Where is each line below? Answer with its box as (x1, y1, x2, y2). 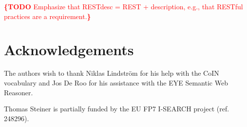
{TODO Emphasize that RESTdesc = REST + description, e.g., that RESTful (4, 1, 243, 11)
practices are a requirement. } (4, 11, 91, 21)
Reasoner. (4, 87, 33, 97)
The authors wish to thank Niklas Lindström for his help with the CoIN (4, 68, 219, 78)
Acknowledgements (4, 40, 134, 60)
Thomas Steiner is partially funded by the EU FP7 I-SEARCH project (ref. (4, 104, 229, 114)
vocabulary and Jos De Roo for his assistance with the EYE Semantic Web (4, 77, 228, 87)
